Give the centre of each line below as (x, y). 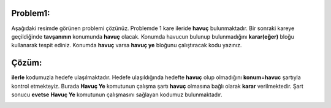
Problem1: (31, 13)
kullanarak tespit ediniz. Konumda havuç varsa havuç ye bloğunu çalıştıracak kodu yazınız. (127, 45)
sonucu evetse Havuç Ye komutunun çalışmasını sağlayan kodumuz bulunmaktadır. (117, 94)
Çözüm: (27, 63)
